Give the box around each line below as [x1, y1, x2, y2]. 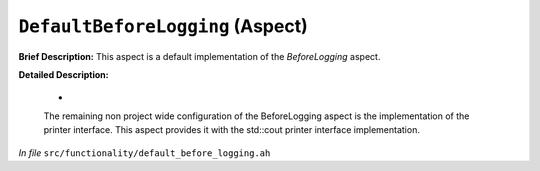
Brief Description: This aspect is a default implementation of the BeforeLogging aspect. [18, 50, 381, 62]
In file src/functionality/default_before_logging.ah [18, 146, 271, 159]
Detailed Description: [18, 68, 109, 80]
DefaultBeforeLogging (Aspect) [18, 15, 309, 37]
